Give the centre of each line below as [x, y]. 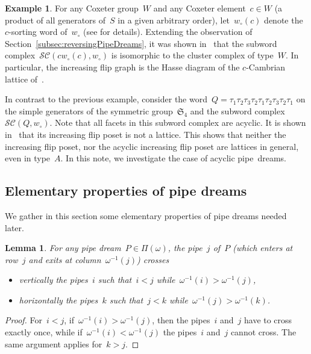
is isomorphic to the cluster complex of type [192, 55]
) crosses [153, 259]
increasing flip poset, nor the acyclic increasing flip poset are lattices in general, [152, 146]
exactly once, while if [44, 332]
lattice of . [24, 79]
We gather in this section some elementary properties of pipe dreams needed [146, 215]
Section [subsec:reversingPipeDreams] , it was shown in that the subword [141, 43]
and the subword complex [237, 110]
